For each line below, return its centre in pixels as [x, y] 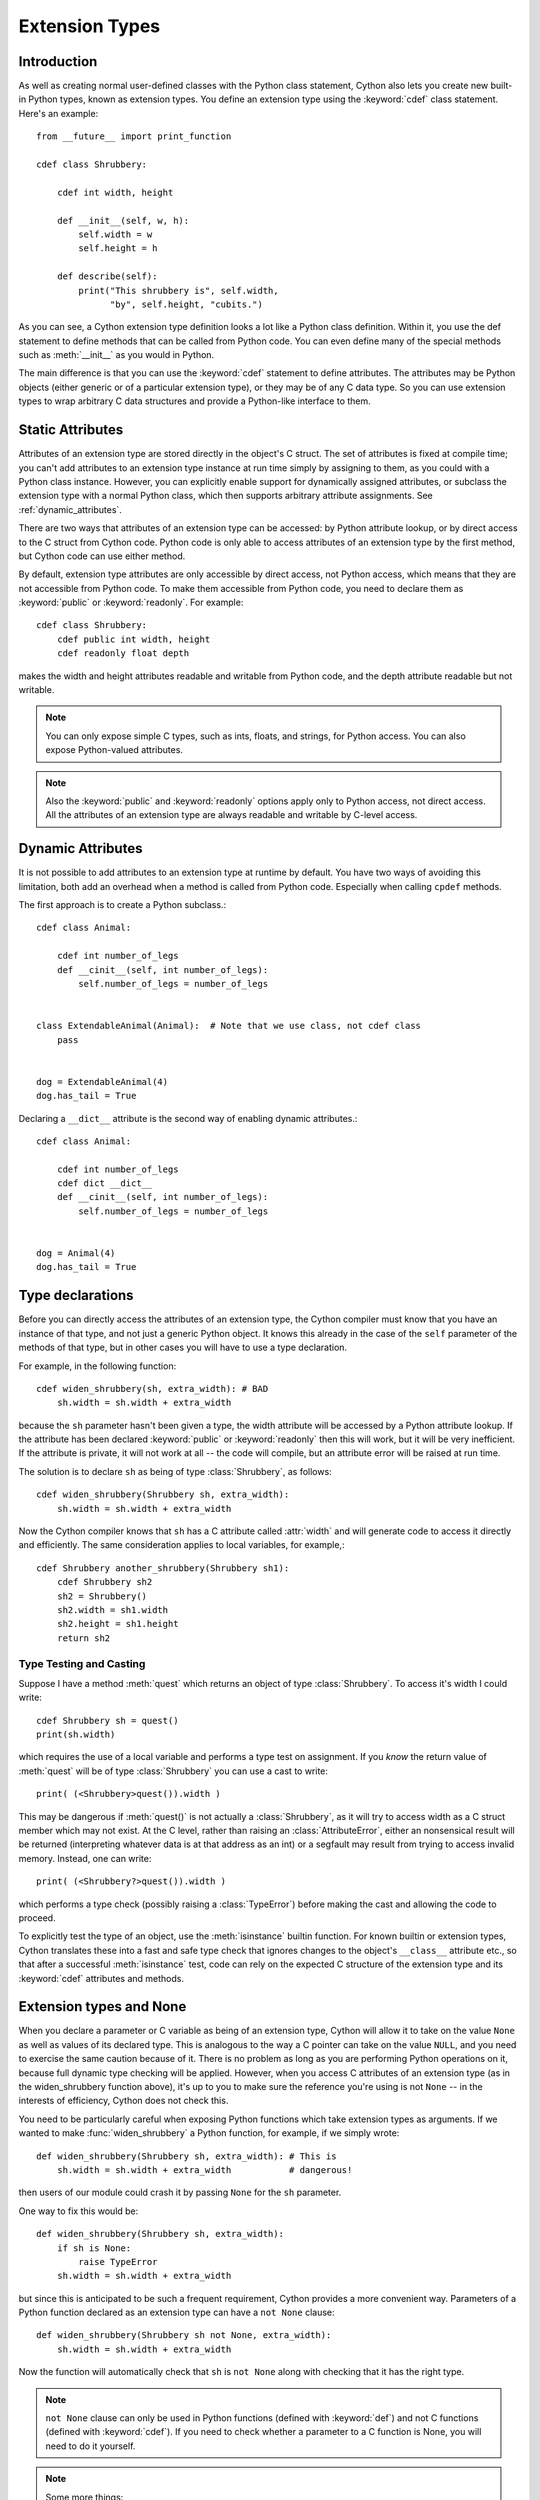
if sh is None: [94, 2248]
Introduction [58, 61]
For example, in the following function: [97, 1366]
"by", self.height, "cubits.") [187, 304]
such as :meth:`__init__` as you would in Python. [116, 355]
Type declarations [76, 1295]
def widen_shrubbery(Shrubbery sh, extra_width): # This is [186, 2156]
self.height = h [118, 248]
